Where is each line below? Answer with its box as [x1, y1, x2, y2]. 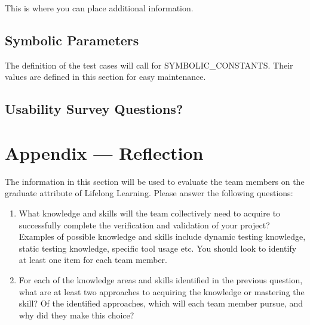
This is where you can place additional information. [5, 2, 194, 14]
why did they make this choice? [19, 308, 134, 321]
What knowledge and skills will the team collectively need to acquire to [19, 207, 281, 219]
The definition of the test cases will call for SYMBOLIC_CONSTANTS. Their [5, 58, 293, 71]
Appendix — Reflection [5, 140, 204, 165]
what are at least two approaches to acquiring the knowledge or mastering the [19, 285, 305, 298]
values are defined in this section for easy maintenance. [5, 70, 206, 83]
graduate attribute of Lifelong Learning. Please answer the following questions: [5, 187, 293, 199]
